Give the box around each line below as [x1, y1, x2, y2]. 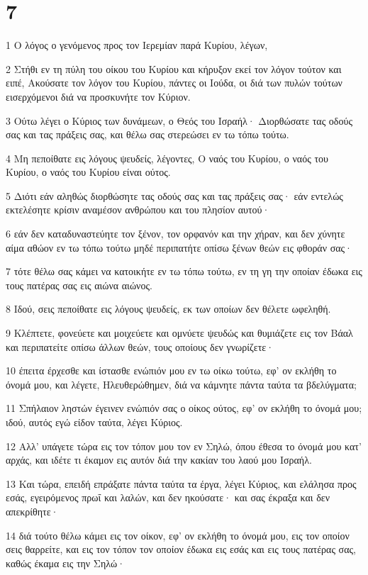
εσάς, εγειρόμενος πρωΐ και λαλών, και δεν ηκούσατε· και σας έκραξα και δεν [6, 490, 330, 505]
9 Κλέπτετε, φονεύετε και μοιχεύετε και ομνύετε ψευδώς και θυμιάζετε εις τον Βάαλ [6, 325, 353, 340]
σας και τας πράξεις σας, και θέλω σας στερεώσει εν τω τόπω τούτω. [6, 127, 289, 142]
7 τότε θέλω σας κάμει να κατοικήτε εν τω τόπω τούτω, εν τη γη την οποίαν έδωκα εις [6, 264, 362, 279]
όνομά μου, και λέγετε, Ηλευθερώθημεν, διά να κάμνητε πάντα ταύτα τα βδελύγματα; [6, 376, 357, 391]
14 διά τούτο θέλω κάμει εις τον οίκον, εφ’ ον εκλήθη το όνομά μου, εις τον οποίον [6, 527, 350, 542]
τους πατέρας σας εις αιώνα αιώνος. [6, 277, 152, 292]
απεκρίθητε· [6, 503, 59, 518]
